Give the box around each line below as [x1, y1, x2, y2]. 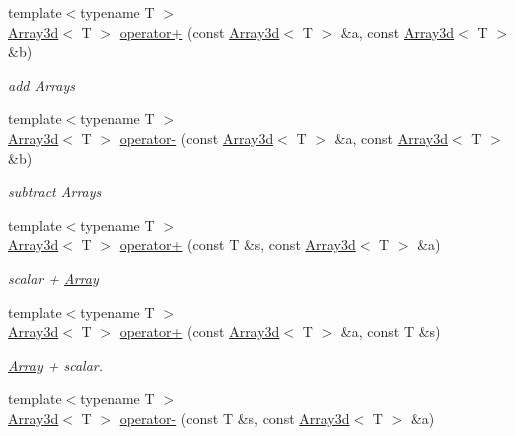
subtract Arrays [8, 181, 102, 202]
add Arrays [8, 74, 75, 95]
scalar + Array [8, 267, 99, 288]
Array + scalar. [8, 354, 104, 375]
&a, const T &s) [340, 321, 441, 342]
